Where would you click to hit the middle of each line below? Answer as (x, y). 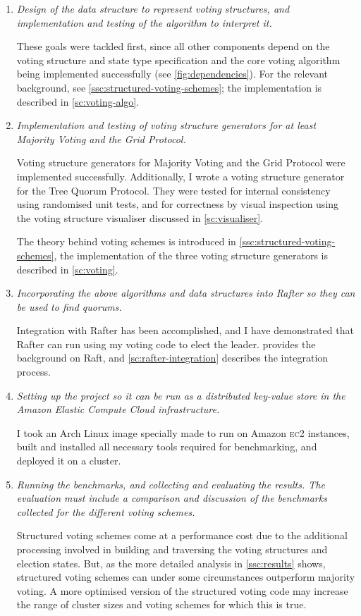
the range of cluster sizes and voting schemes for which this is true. (161, 604)
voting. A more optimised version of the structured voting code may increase (182, 590)
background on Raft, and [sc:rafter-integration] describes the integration (172, 358)
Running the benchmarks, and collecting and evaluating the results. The (171, 484)
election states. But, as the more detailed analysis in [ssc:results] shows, (171, 563)
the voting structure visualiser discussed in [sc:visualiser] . (140, 217)
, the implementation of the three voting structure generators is (191, 255)
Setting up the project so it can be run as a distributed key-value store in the (181, 395)
